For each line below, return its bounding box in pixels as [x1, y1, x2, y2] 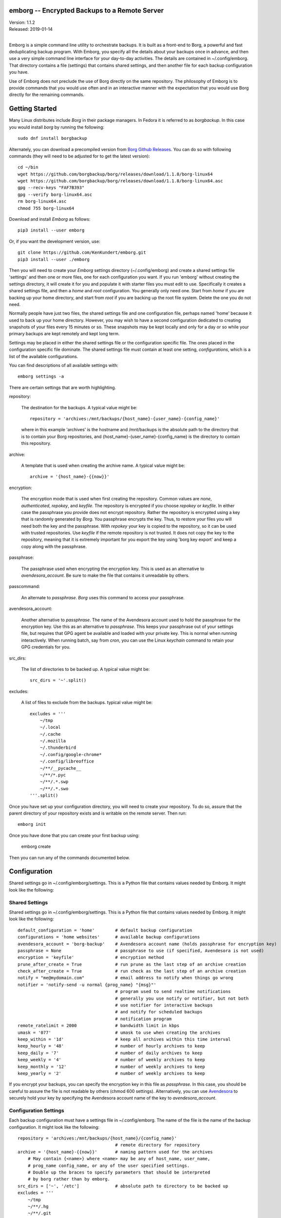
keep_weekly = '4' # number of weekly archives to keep [18, 1057, 206, 1063]
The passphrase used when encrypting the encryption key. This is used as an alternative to [21, 566, 205, 571]
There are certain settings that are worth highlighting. [9, 384, 116, 390]
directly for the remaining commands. [9, 92, 85, 97]
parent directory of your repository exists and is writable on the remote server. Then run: [9, 810, 187, 816]
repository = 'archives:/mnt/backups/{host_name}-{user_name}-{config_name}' [30, 416, 220, 421]
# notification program [115, 1016, 172, 1022]
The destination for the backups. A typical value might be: [21, 404, 137, 410]
